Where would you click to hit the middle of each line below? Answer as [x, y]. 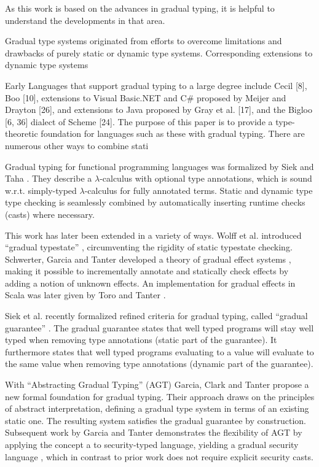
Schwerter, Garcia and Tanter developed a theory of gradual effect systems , [148, 259]
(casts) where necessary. [50, 214]
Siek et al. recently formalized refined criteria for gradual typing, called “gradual [156, 316]
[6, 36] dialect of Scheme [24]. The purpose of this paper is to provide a [139, 121]
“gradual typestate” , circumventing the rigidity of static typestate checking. [149, 247]
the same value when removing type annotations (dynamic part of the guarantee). [159, 364]
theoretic [22, 133]
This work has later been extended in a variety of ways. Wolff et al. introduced [153, 235]
